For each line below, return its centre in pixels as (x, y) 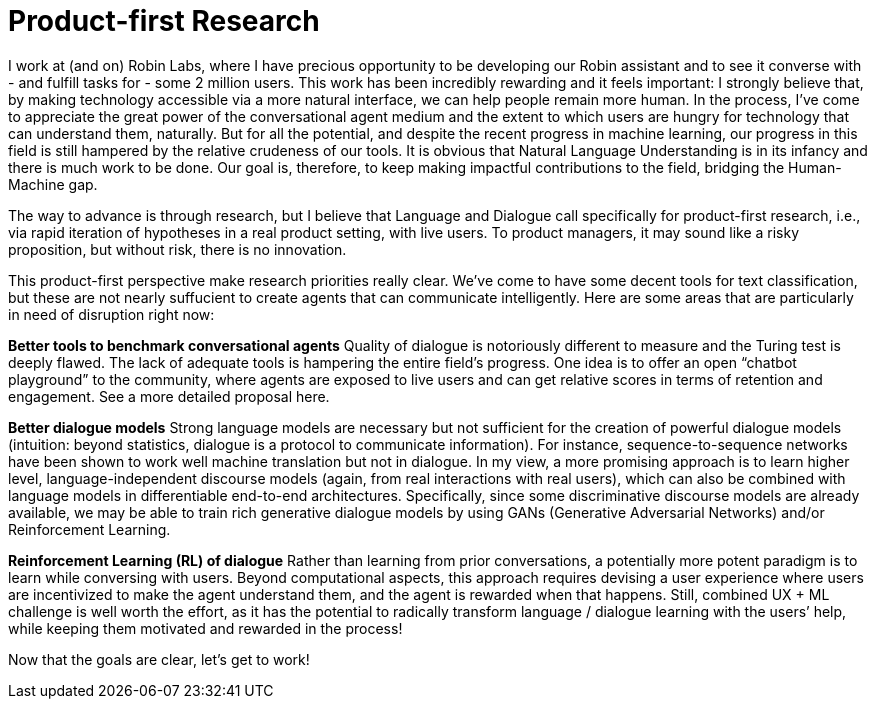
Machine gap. (53, 184)
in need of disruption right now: (111, 314)
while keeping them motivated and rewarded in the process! (205, 628)
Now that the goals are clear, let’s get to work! (159, 659)
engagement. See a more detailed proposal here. (169, 396)
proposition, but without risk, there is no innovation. (177, 249)
